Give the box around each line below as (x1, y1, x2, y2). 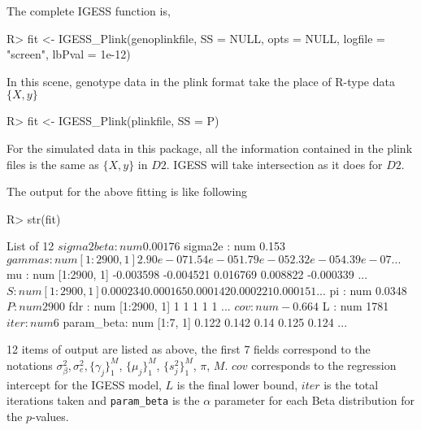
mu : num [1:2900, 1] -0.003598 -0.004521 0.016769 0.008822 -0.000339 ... (7, 265, 368, 282)
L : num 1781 (322, 298, 389, 315)
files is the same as (7, 155, 99, 172)
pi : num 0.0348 (329, 281, 407, 298)
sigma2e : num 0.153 (184, 237, 286, 254)
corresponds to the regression (251, 356, 397, 373)
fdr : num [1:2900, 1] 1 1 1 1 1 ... (68, 298, 231, 315)
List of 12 (7, 237, 54, 254)
